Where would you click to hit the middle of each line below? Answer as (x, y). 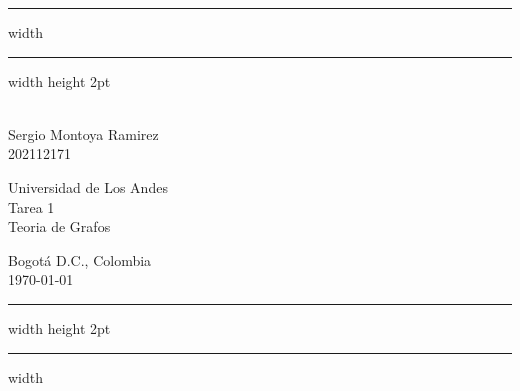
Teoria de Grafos (59, 226)
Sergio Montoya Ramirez (83, 133)
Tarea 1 (31, 206)
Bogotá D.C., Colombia (80, 259)
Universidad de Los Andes (88, 186)
